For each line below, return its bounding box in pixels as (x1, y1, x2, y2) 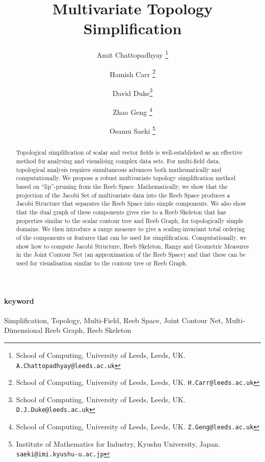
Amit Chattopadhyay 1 (96, 48, 169, 60)
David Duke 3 (112, 86, 153, 98)
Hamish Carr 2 (110, 67, 155, 79)
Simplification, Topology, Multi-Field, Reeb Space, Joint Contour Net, (4, 314, 223, 325)
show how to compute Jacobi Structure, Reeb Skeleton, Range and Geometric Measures (16, 241, 249, 250)
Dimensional (4, 325, 43, 335)
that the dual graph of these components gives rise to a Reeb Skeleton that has (16, 207, 226, 216)
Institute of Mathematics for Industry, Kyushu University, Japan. (16, 438, 220, 449)
